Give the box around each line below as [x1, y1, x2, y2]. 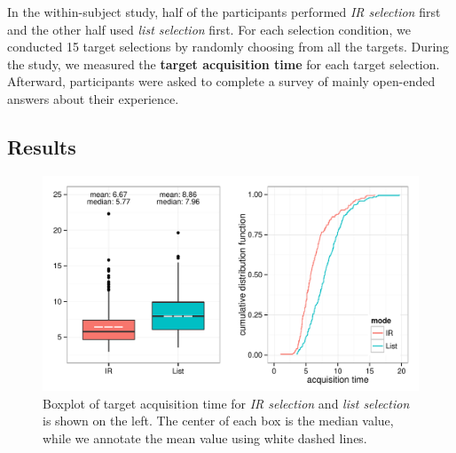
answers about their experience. [7, 89, 179, 107]
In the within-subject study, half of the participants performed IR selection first [7, 3, 441, 20]
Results [7, 132, 76, 160]
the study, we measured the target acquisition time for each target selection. [7, 54, 440, 73]
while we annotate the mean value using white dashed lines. [43, 428, 367, 447]
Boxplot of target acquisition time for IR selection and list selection [43, 393, 410, 412]
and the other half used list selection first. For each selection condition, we [7, 20, 411, 38]
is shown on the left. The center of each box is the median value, [43, 411, 394, 430]
